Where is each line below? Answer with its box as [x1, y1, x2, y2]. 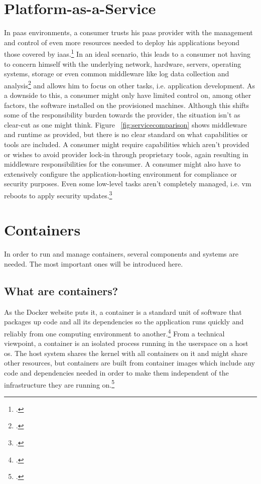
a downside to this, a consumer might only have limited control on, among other [4, 90, 251, 100]
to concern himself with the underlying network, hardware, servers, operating [4, 58, 241, 69]
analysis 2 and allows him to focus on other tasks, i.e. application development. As [4, 78, 255, 90]
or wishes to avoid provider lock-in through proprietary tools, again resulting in [4, 149, 248, 159]
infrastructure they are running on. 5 [4, 378, 115, 390]
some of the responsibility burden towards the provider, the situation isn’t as [4, 109, 240, 120]
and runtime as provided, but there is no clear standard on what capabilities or [4, 129, 248, 140]
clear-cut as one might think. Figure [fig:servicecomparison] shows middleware [4, 119, 247, 130]
